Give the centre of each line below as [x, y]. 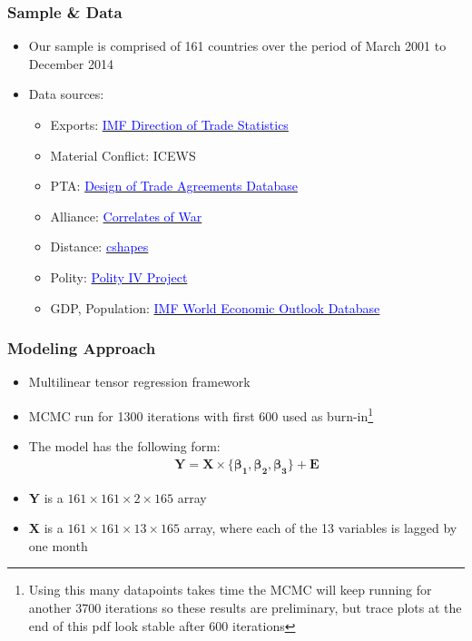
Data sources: [66, 94]
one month [58, 545]
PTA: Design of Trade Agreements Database [174, 186]
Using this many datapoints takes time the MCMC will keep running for [230, 590]
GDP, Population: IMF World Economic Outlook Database [215, 307]
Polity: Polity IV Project [119, 276]
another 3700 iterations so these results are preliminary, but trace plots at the [245, 608]
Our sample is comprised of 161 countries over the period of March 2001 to [237, 46]
